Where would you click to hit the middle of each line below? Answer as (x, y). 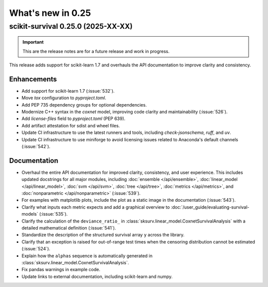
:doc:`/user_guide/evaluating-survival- (210, 207)
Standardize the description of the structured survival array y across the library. (103, 235)
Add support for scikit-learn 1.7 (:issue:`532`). (68, 91)
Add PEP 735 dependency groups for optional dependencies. (84, 105)
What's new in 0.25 (50, 13)
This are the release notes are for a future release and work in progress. (96, 51)
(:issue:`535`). (53, 214)
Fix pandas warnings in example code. (61, 270)
